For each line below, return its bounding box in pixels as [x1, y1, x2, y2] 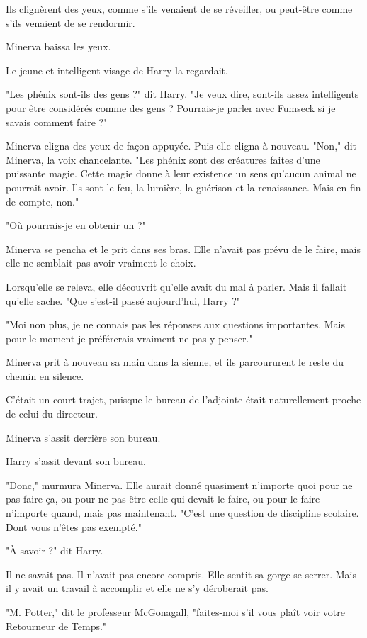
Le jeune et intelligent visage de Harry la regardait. [6, 62, 228, 77]
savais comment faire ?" [6, 114, 108, 129]
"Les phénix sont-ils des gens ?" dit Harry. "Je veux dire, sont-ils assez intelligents [6, 86, 359, 101]
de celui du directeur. [6, 406, 98, 421]
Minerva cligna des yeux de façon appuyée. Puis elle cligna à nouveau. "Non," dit [6, 138, 357, 153]
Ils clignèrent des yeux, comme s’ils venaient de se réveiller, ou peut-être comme [6, 1, 353, 16]
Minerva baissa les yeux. [6, 39, 111, 54]
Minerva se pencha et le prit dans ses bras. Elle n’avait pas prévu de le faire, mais [6, 241, 361, 256]
